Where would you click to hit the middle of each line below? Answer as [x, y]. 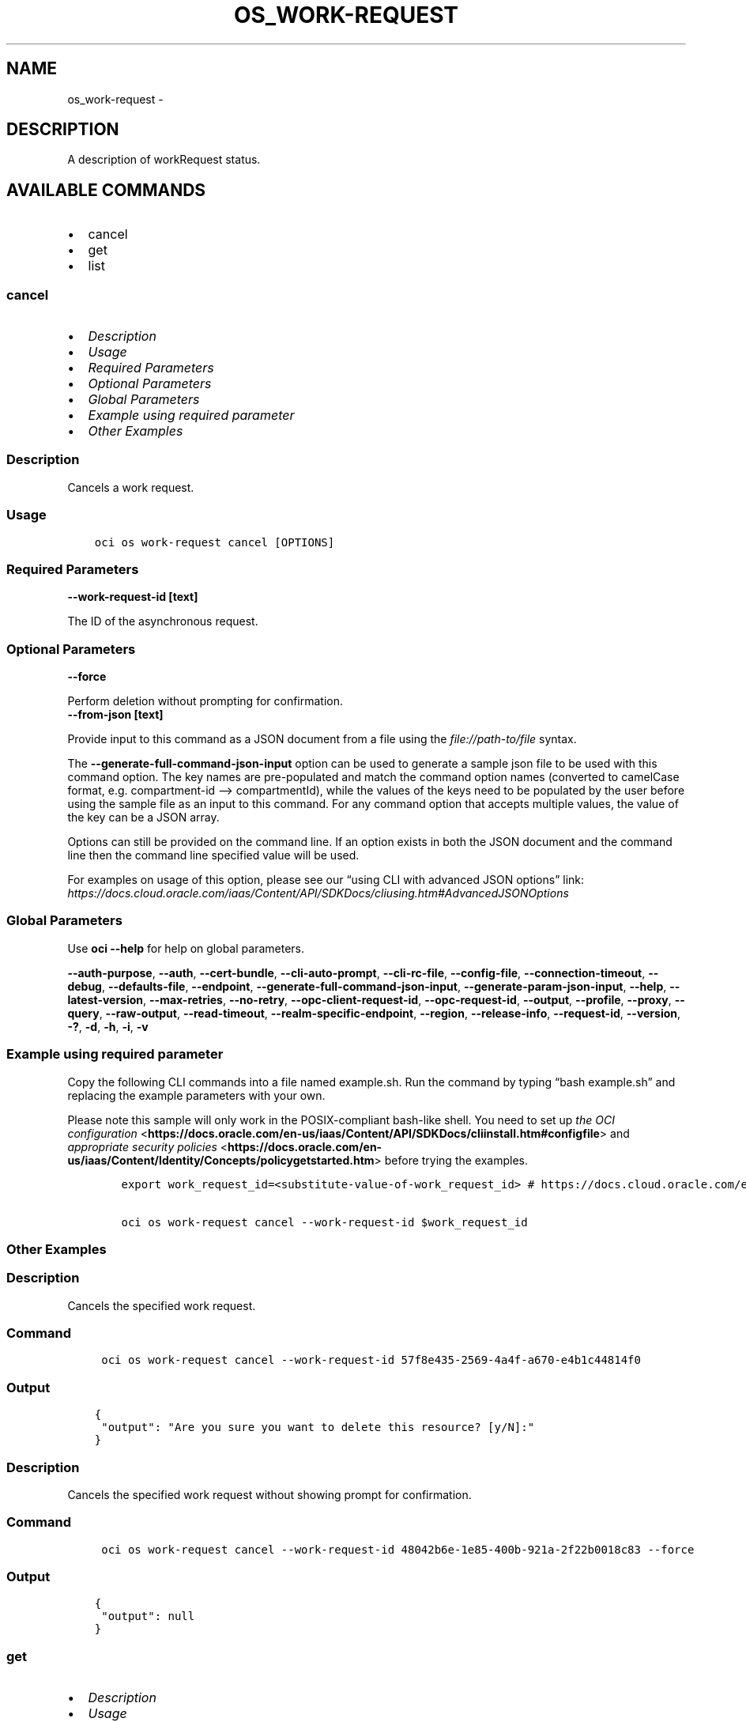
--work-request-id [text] [133, 597]
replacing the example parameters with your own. [196, 1095]
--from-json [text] [115, 715]
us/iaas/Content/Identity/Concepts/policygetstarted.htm [221, 1160]
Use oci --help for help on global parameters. [186, 948]
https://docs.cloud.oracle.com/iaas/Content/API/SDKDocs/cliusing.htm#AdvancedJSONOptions [318, 893]
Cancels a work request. [131, 487]
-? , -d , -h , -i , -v [108, 1026]
